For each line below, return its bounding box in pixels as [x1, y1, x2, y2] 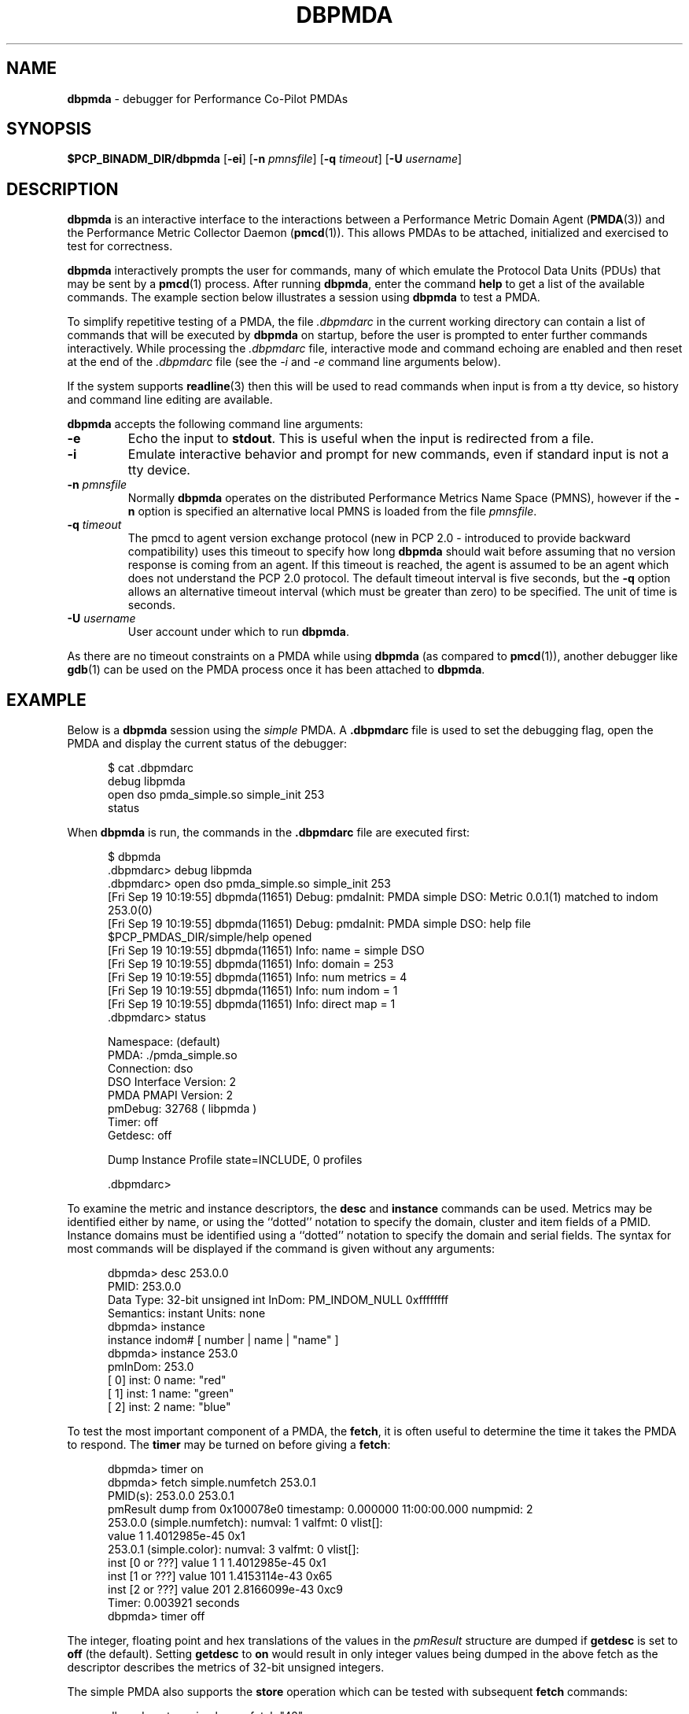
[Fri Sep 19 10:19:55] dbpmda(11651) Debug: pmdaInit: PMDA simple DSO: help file [108, 917, 531, 931]
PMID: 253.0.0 [108, 1280, 182, 1294]
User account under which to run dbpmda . [127, 625, 349, 639]
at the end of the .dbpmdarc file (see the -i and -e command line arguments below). [67, 355, 501, 369]
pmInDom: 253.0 [108, 1360, 194, 1374]
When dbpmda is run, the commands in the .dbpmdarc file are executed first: [67, 826, 470, 840]
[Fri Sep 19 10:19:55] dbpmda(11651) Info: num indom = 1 [108, 984, 398, 998]
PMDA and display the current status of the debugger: [67, 737, 348, 751]
